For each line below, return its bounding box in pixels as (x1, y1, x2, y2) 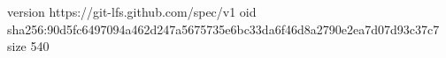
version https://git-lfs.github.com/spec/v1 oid (7, 3, 257, 20)
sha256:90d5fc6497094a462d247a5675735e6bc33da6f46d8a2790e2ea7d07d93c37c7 (7, 19, 440, 38)
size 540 (7, 37, 50, 55)
